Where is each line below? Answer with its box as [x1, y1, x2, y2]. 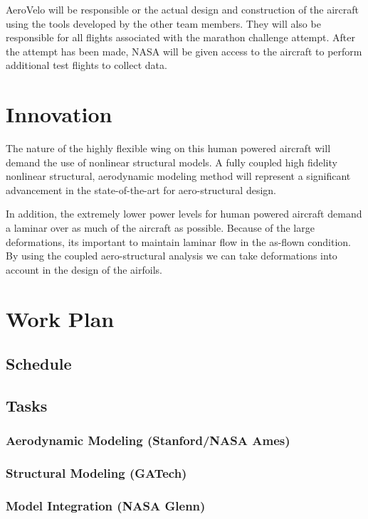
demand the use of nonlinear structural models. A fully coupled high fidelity [6, 154, 337, 169]
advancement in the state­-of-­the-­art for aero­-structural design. [6, 182, 276, 197]
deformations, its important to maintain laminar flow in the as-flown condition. [6, 234, 351, 249]
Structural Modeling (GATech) [6, 464, 187, 482]
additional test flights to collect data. [6, 58, 167, 73]
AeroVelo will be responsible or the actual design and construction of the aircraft [6, 2, 359, 16]
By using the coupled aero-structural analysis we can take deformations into [6, 248, 337, 263]
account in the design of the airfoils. [6, 262, 162, 277]
